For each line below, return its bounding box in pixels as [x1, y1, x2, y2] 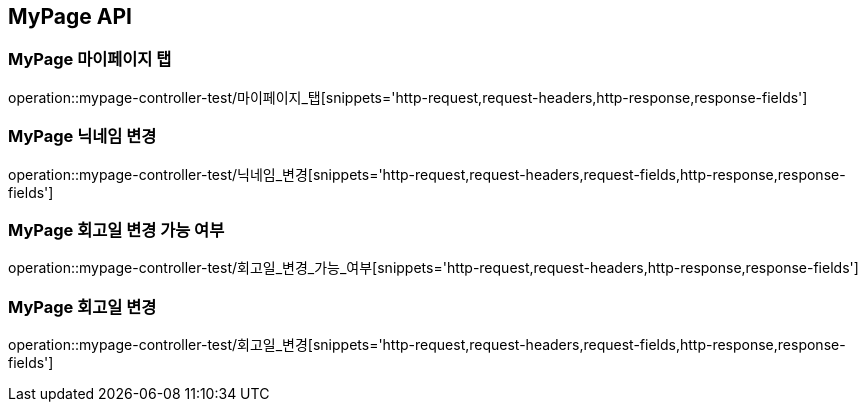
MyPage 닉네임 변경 [8, 126, 157, 147]
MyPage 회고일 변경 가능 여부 [8, 219, 225, 240]
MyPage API [8, 4, 132, 29]
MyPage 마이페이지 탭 [8, 49, 172, 70]
